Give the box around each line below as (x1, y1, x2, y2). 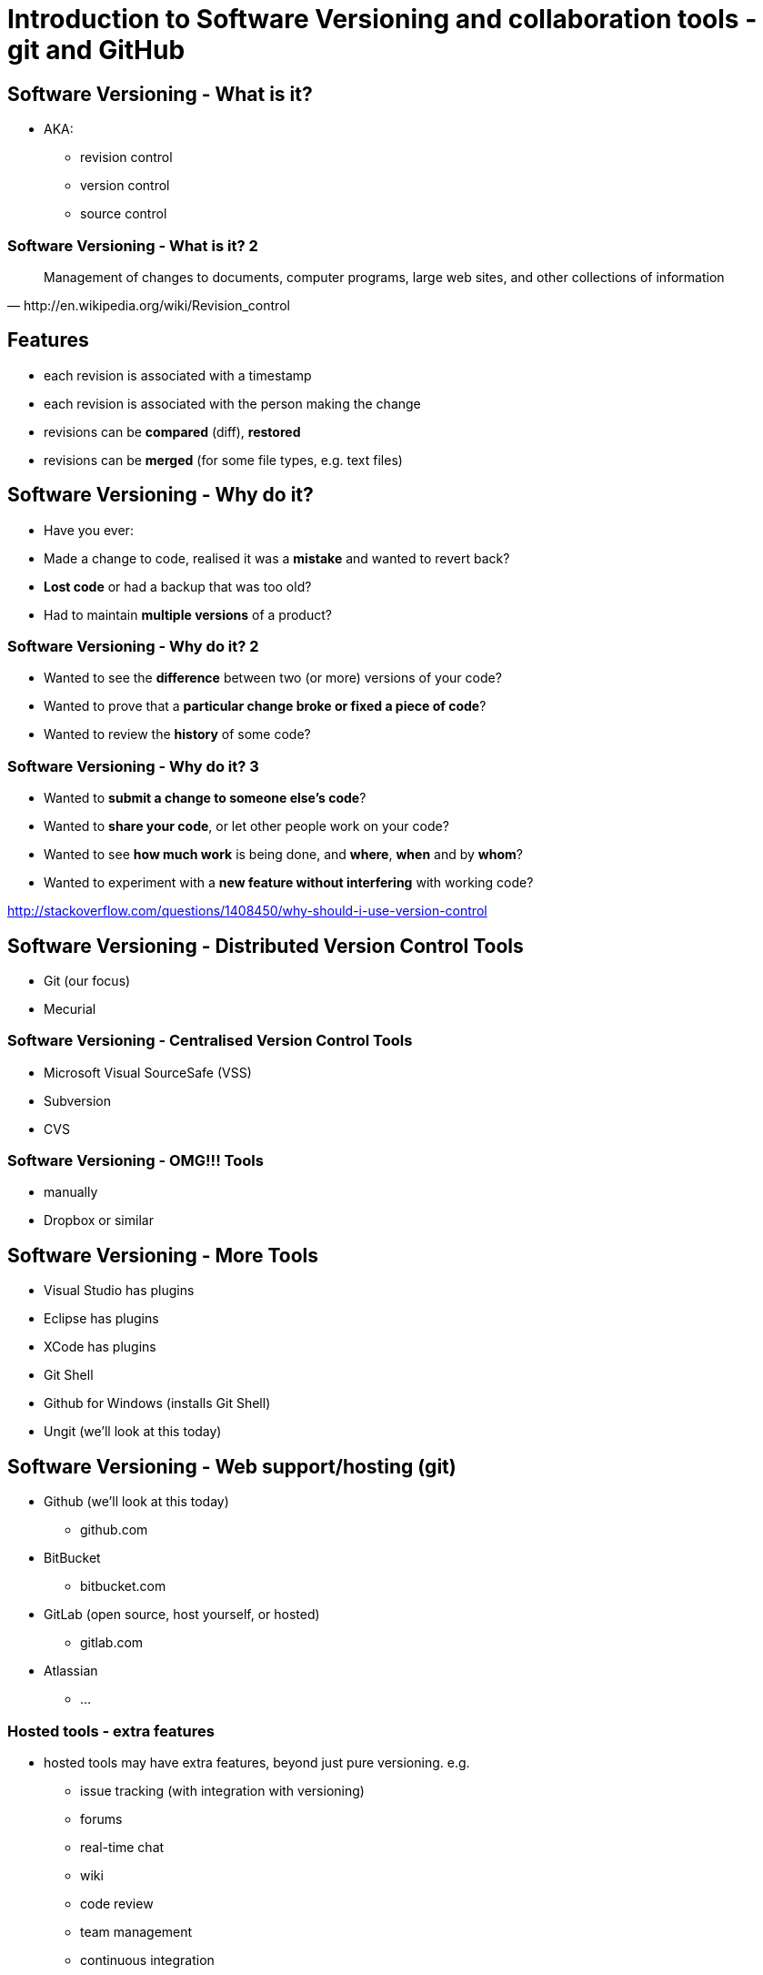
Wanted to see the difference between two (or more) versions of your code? (44, 670, 502, 686)
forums (80, 1810, 123, 1827)
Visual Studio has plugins (44, 1282, 195, 1299)
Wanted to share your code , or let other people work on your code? (44, 818, 449, 835)
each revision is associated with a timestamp (44, 367, 312, 383)
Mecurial (44, 1000, 96, 1017)
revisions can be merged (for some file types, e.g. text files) (44, 451, 403, 468)
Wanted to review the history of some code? (44, 726, 311, 743)
